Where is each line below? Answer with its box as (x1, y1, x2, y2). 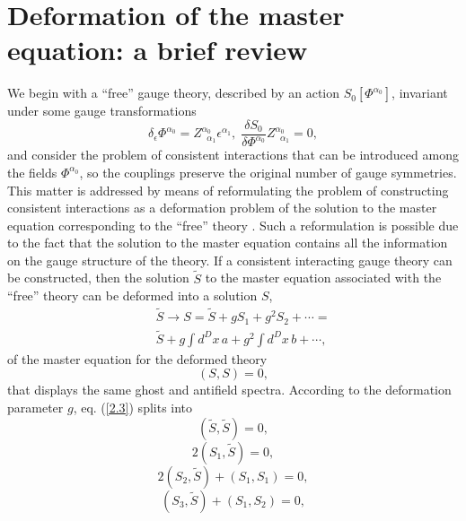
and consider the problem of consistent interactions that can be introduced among (7, 145, 459, 164)
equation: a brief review (7, 31, 308, 68)
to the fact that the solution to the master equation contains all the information (7, 233, 448, 252)
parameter (7, 398, 64, 417)
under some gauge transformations (7, 101, 197, 120)
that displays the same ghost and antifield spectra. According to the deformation (7, 380, 452, 399)
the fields (7, 162, 57, 181)
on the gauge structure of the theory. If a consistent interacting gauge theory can (7, 250, 453, 269)
